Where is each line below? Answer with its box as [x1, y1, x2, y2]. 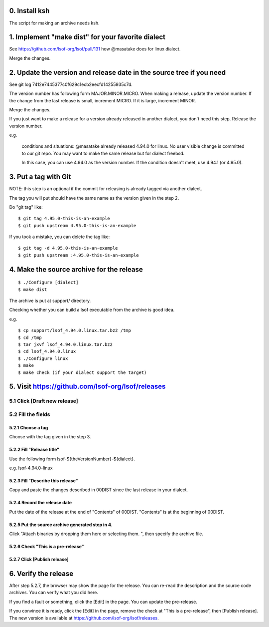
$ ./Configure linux [18, 355, 68, 361]
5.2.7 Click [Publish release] [9, 557, 69, 563]
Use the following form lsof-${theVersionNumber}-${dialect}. [9, 456, 135, 462]
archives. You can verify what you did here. [9, 590, 98, 596]
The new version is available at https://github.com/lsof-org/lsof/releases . [9, 615, 159, 621]
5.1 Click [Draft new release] [9, 397, 78, 404]
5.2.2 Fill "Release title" [9, 447, 60, 453]
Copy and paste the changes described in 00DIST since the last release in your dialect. [9, 487, 188, 493]
